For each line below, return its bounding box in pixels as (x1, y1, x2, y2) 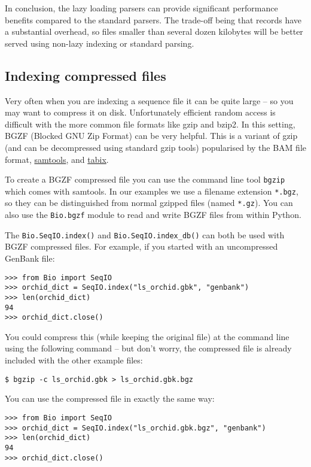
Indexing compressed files (5, 66, 166, 84)
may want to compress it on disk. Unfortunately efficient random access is (5, 106, 276, 119)
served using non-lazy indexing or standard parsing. (5, 37, 194, 49)
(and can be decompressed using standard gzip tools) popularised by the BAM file (5, 141, 307, 153)
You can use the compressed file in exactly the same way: (5, 392, 215, 405)
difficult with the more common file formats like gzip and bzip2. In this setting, (5, 117, 295, 130)
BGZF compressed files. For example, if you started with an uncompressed (5, 240, 278, 253)
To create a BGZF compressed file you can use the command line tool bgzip (5, 173, 285, 186)
